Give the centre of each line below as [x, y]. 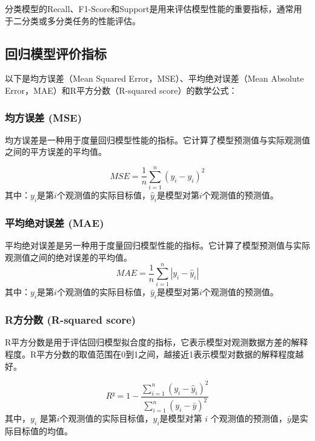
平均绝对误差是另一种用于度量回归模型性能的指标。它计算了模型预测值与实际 [157, 245]
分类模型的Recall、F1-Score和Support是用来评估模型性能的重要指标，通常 [149, 8]
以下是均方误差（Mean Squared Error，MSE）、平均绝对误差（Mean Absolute [154, 78]
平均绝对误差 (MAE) [55, 222]
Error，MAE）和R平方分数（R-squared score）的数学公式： [121, 90]
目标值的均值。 [43, 430]
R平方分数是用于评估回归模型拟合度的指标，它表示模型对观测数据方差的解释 [157, 342]
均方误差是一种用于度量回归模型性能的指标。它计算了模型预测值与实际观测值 [157, 139]
